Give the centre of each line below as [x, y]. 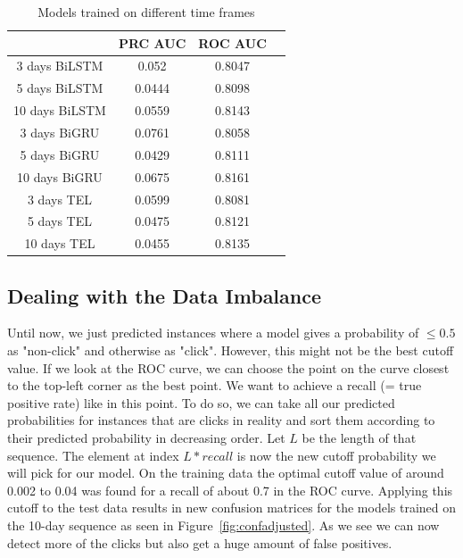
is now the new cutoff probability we [336, 455]
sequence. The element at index [93, 455]
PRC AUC [152, 42]
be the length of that [359, 438]
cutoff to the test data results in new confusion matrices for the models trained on [232, 508]
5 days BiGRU [60, 154]
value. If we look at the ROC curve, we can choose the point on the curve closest [228, 367]
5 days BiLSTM [60, 88]
